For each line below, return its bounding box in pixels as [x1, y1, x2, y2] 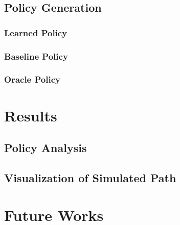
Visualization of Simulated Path [4, 169, 176, 185]
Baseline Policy [4, 49, 68, 62]
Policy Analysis [4, 140, 87, 156]
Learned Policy [4, 26, 67, 39]
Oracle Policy [4, 73, 60, 86]
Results [4, 105, 57, 126]
